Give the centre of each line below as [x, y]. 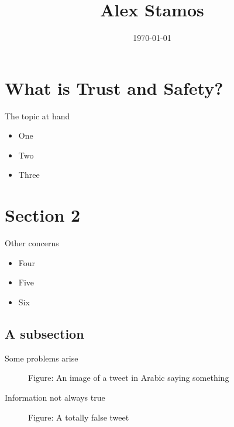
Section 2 [43, 215]
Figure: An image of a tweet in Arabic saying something [129, 378]
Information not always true [55, 397]
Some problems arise [42, 358]
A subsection [44, 333]
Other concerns [32, 243]
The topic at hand [37, 116]
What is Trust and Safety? [114, 87]
